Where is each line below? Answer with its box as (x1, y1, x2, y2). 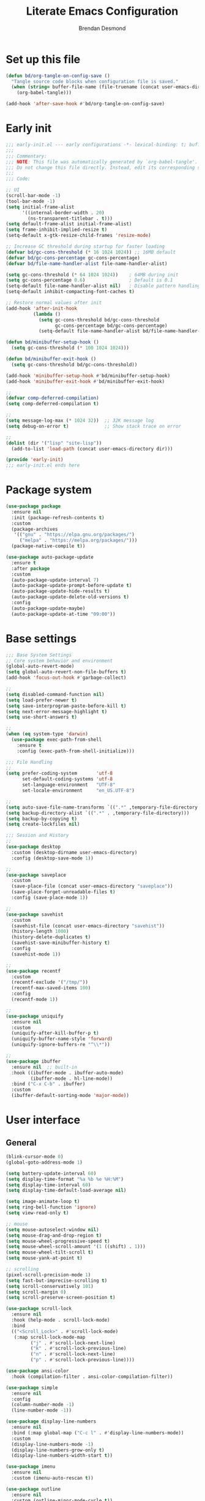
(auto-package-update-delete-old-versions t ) (11, 594, 130, 601)
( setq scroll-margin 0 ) (6, 1289, 67, 1295)
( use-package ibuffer (6, 1058, 61, 1065)
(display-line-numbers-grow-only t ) (11, 1447, 105, 1453)
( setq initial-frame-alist (6, 204, 75, 210)
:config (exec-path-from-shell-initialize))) (17, 748, 135, 754)
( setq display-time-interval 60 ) (6, 1181, 91, 1188)
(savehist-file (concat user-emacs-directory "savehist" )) (11, 923, 165, 929)
